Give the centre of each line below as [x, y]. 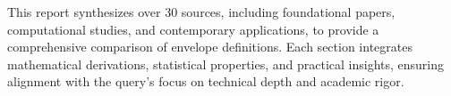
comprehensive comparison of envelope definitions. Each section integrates [210, 47]
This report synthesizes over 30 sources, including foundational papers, [201, 12]
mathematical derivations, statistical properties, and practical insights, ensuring [226, 64]
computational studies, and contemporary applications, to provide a [193, 29]
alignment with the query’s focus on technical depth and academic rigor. [206, 81]
